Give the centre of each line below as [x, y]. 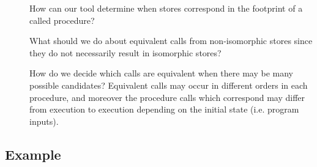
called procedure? [62, 20]
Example [33, 154]
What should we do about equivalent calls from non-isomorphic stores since [171, 41]
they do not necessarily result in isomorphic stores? [125, 52]
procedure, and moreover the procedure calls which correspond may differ [167, 97]
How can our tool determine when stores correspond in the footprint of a [166, 8]
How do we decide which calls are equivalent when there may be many [161, 73]
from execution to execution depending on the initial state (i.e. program [164, 109]
